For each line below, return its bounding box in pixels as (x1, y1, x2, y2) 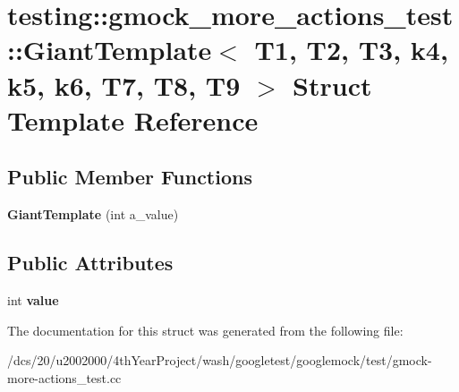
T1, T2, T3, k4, (254, 31, 448, 68)
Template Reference (7, 101, 259, 138)
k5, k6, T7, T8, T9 (7, 66, 241, 103)
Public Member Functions (7, 163, 252, 191)
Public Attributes (7, 249, 174, 277)
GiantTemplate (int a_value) (7, 205, 179, 224)
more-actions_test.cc (7, 368, 122, 387)
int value (7, 290, 59, 309)
